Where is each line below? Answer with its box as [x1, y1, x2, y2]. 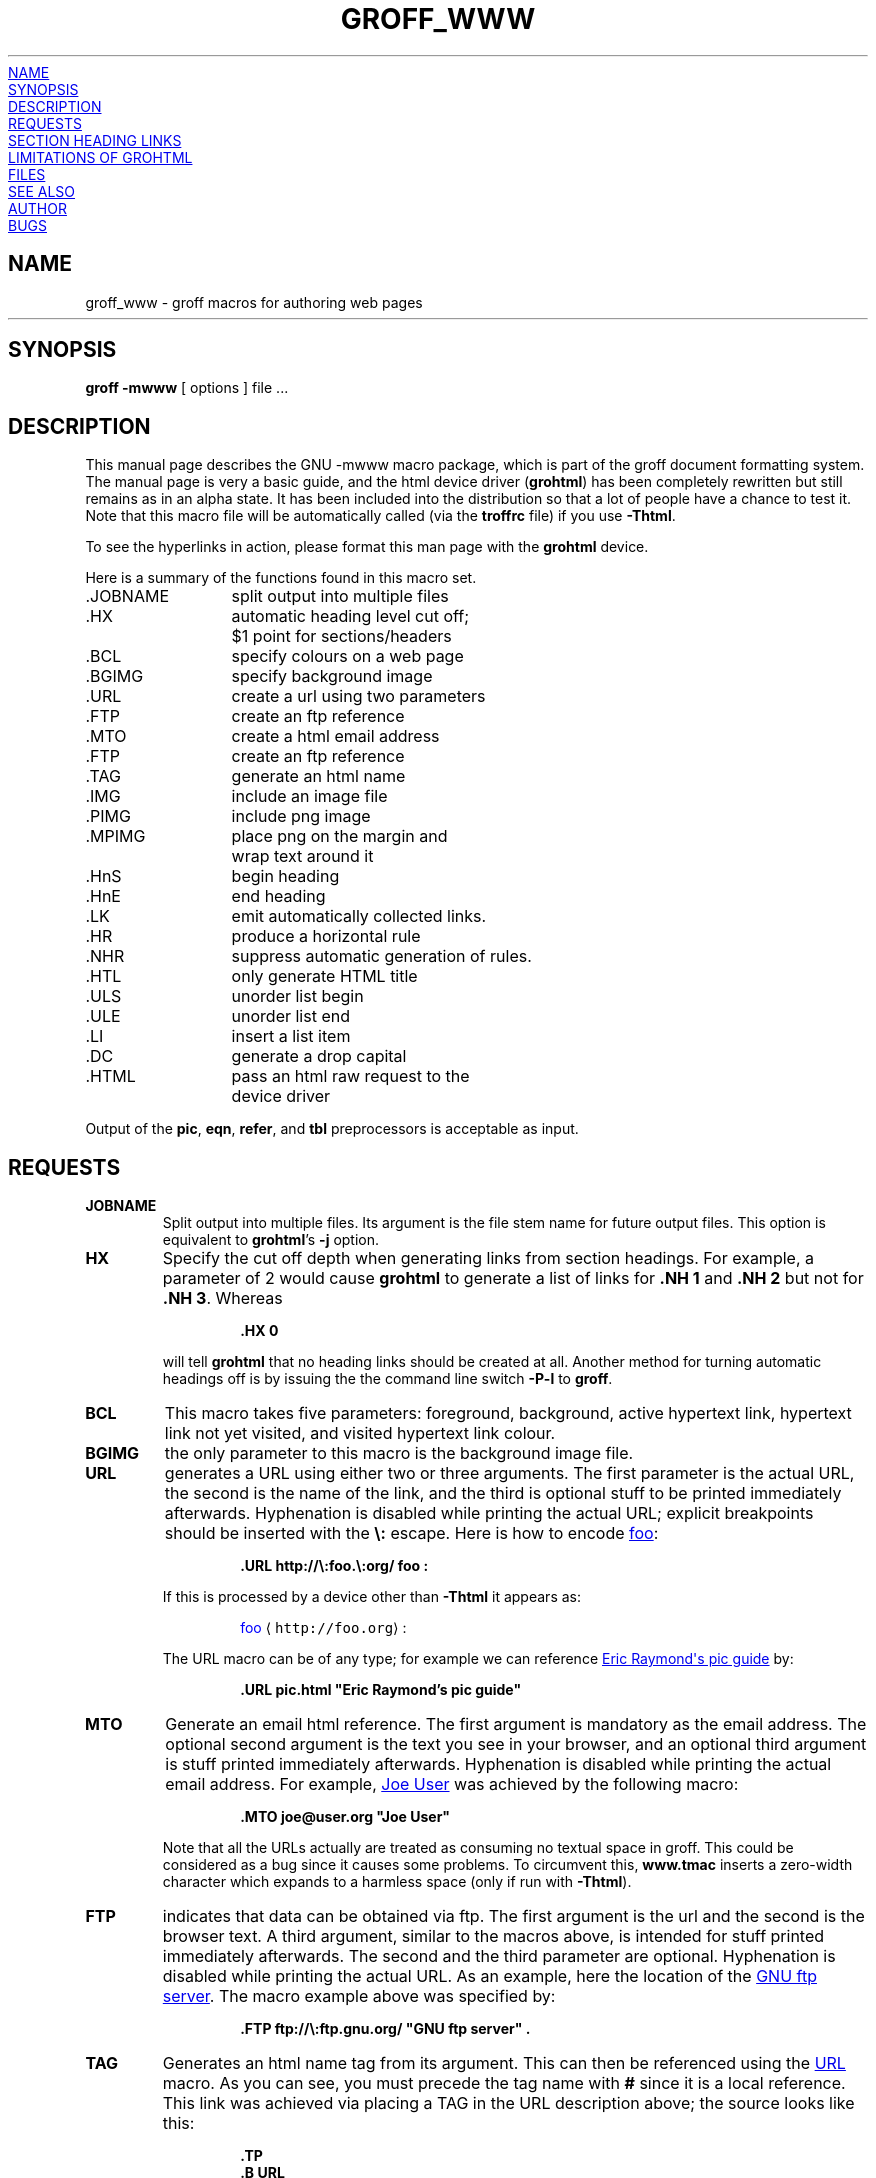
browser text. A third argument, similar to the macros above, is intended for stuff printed [162, 1926, 825, 1947]
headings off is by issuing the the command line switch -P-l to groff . [162, 1370, 613, 1388]
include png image [231, 806, 371, 827]
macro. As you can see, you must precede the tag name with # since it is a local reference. [162, 2073, 846, 2094]
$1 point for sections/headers [231, 626, 452, 647]
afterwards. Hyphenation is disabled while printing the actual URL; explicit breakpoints [164, 1503, 814, 1524]
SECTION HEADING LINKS [8, 131, 182, 149]
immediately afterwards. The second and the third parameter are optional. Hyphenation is [162, 1946, 836, 1967]
